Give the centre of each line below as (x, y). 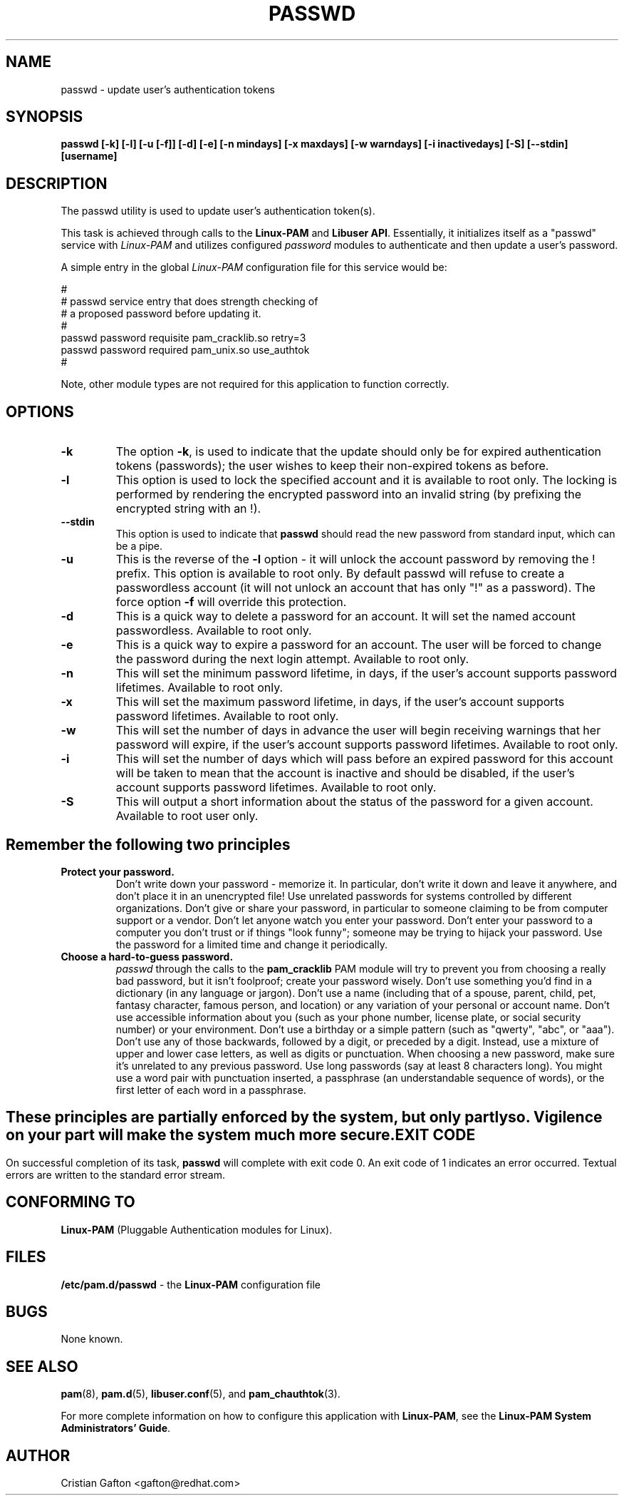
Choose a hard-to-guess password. (147, 956)
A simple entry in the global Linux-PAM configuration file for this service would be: (254, 267)
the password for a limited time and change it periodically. (251, 944)
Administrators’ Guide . (116, 1428)
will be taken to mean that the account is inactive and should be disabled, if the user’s (345, 773)
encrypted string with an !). (188, 509)
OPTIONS (40, 411)
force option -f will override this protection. (231, 602)
